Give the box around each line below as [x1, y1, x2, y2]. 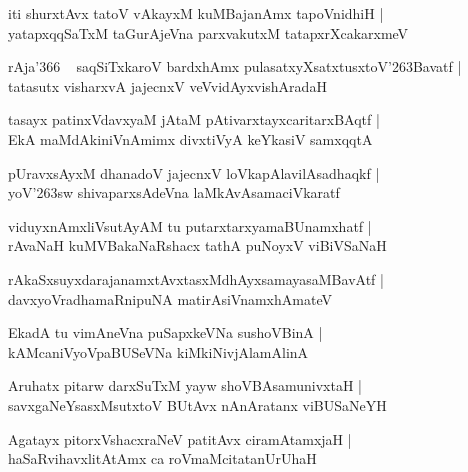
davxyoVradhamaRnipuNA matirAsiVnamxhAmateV [8, 288, 332, 309]
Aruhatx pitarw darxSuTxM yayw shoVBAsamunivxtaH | [8, 375, 363, 396]
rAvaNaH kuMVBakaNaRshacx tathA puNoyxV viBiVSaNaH [8, 235, 387, 256]
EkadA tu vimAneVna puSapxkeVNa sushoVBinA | [8, 322, 323, 343]
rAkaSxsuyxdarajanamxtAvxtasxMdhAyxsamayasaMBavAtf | [8, 268, 384, 289]
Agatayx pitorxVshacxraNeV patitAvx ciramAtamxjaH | [8, 428, 352, 449]
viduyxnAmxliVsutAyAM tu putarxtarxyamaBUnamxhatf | [8, 215, 372, 236]
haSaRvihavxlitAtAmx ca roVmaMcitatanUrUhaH [8, 448, 317, 469]
